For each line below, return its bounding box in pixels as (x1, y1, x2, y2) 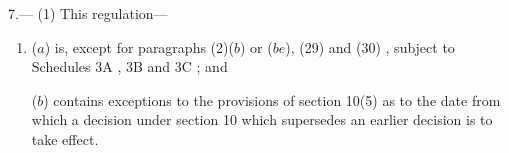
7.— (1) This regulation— (8, 3, 168, 23)
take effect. (31, 128, 99, 149)
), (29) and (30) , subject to (285, 36, 455, 57)
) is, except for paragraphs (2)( (44, 36, 234, 57)
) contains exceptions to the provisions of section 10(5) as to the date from (43, 89, 501, 110)
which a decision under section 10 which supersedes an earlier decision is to (31, 109, 493, 130)
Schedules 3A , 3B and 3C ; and (31, 56, 228, 77)
